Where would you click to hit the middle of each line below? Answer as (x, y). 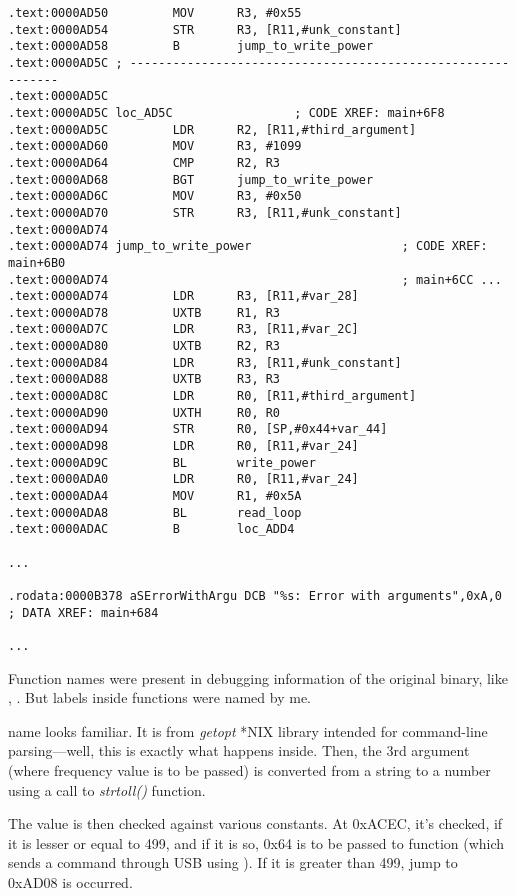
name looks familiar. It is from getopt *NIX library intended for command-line (248, 730)
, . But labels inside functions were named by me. (160, 697)
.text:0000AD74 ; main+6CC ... (255, 279)
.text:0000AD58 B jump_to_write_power (191, 46)
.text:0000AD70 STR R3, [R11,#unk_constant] (205, 212)
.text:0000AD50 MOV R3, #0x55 (155, 13)
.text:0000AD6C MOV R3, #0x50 (155, 196)
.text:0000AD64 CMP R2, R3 (144, 162)
